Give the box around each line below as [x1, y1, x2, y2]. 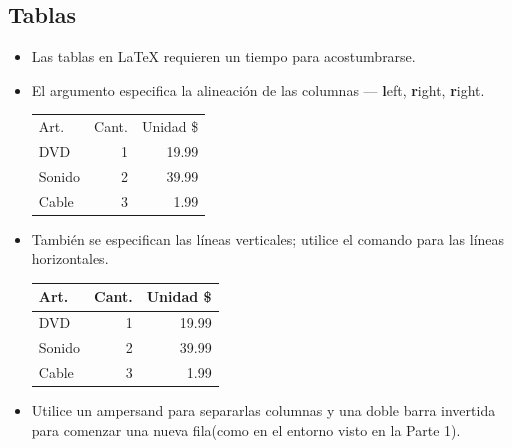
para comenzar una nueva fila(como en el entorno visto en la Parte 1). [31, 419, 461, 440]
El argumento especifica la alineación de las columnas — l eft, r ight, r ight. [31, 79, 485, 100]
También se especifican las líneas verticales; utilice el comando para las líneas [31, 228, 505, 249]
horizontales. [31, 248, 109, 269]
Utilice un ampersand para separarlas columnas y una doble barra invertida [31, 400, 496, 421]
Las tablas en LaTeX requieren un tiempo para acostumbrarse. [31, 46, 416, 67]
